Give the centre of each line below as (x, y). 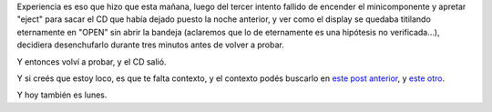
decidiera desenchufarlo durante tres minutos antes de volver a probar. (150, 45)
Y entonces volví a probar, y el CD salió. (92, 61)
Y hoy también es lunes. (62, 95)
